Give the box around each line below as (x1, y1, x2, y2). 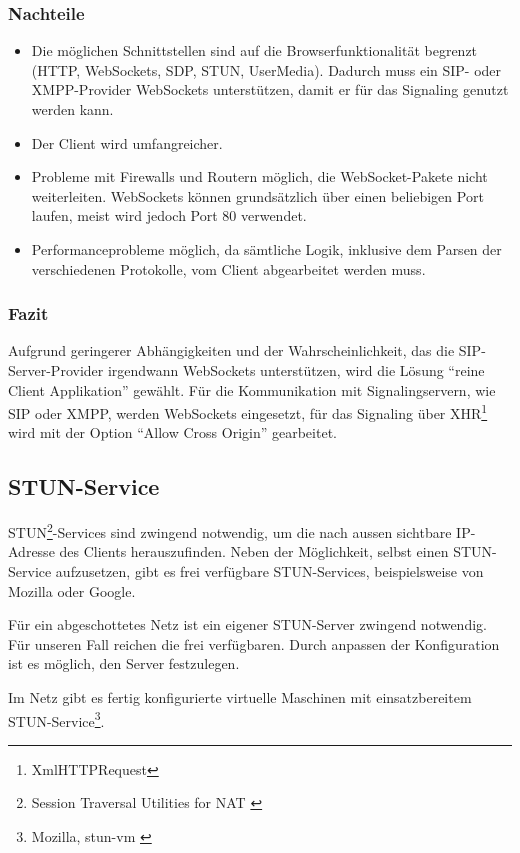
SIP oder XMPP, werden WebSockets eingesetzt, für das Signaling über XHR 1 (8, 400, 488, 423)
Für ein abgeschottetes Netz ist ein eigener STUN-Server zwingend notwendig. (8, 614, 487, 635)
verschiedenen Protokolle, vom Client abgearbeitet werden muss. (31, 258, 426, 279)
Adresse (8, 541, 55, 562)
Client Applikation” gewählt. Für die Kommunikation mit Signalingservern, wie (8, 379, 496, 400)
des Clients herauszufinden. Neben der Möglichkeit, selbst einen (59, 541, 449, 562)
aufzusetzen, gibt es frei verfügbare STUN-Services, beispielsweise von (55, 561, 484, 582)
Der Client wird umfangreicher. (31, 132, 223, 153)
